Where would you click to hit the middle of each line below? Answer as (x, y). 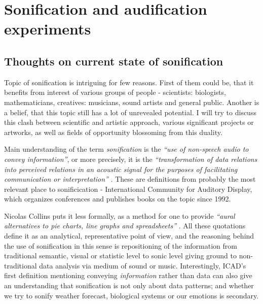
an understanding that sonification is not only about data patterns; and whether (129, 285)
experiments (48, 29)
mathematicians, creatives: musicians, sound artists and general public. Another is (132, 102)
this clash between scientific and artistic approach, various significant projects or (129, 122)
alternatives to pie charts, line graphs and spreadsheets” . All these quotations (125, 226)
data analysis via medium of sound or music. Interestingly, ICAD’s (143, 265)
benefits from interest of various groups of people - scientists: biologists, (115, 92)
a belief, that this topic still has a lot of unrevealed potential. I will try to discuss (130, 112)
